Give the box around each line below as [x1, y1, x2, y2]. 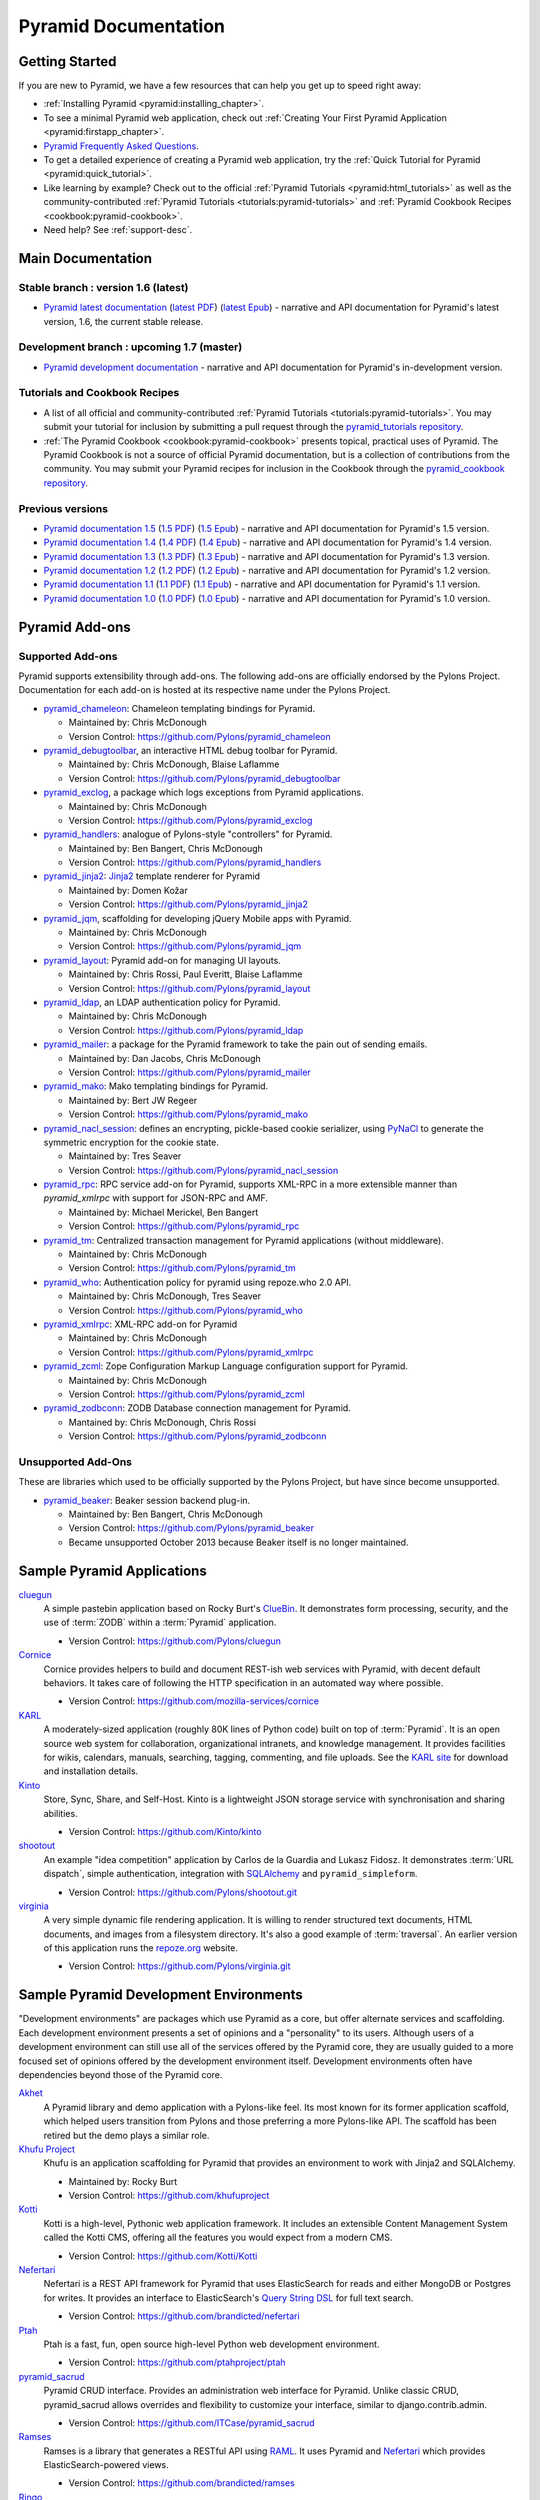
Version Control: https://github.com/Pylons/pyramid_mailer [68, 1066, 312, 1078]
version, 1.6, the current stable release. [43, 315, 204, 327]
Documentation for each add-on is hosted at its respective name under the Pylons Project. [18, 684, 391, 696]
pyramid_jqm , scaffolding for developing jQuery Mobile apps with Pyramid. [43, 912, 352, 924]
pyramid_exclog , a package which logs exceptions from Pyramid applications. [43, 786, 364, 799]
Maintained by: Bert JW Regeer [68, 1094, 198, 1106]
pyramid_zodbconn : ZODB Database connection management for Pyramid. [43, 1402, 352, 1414]
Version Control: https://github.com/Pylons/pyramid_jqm [68, 940, 302, 952]
